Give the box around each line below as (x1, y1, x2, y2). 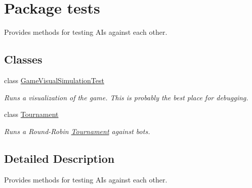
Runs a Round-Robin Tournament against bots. (4, 126, 150, 136)
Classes (4, 51, 43, 67)
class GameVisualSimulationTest (4, 75, 104, 85)
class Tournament (4, 109, 59, 119)
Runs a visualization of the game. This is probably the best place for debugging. (4, 92, 248, 102)
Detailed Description (4, 150, 115, 166)
